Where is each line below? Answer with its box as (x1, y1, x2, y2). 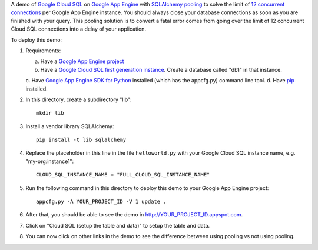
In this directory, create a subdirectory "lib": (25, 96, 132, 103)
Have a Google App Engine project (40, 58, 124, 65)
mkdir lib (36, 109, 64, 116)
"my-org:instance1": (25, 158, 74, 165)
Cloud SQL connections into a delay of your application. (11, 25, 147, 32)
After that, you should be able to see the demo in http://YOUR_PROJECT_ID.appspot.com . (25, 211, 243, 218)
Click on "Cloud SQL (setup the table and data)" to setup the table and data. (25, 222, 210, 229)
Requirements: (25, 47, 61, 54)
